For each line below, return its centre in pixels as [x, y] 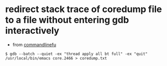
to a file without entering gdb [67, 20]
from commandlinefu [34, 44]
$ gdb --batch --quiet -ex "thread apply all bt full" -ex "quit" [76, 54]
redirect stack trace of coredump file [84, 9]
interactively [32, 31]
